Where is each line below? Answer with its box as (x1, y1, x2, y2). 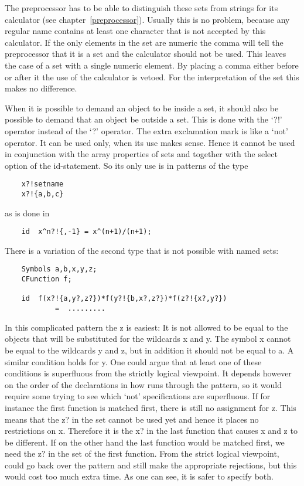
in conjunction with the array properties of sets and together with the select (5, 148, 278, 160)
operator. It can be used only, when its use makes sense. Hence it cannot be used (5, 136, 295, 148)
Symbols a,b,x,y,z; (21, 265, 97, 274)
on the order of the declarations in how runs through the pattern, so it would (5, 378, 282, 390)
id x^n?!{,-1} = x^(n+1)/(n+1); (21, 227, 152, 236)
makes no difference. (5, 82, 77, 94)
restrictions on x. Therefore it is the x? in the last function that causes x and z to (5, 424, 298, 437)
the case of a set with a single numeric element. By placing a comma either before (5, 59, 299, 71)
